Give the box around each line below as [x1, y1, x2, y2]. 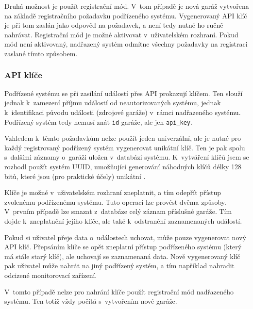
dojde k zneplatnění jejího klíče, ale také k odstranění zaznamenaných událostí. [4, 215, 242, 226]
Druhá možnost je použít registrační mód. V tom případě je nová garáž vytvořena [4, 1, 249, 11]
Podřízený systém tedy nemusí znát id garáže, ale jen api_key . [4, 116, 192, 127]
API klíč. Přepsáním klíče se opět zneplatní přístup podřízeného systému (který [4, 242, 242, 252]
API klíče [4, 69, 42, 81]
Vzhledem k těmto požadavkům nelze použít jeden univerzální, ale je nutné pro [4, 133, 241, 143]
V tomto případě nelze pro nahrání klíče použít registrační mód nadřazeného [4, 286, 234, 296]
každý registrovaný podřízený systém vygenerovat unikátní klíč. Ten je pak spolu [4, 142, 245, 152]
